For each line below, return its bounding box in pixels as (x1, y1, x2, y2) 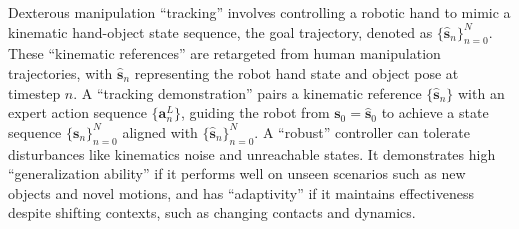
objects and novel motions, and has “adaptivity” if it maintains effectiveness (8, 182, 474, 203)
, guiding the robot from (180, 102, 330, 123)
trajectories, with (8, 62, 113, 83)
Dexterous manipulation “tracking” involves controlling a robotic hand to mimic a (8, 2, 511, 22)
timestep (8, 82, 61, 103)
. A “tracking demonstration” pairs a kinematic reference (73, 82, 422, 103)
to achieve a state (381, 102, 489, 123)
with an (458, 82, 505, 103)
